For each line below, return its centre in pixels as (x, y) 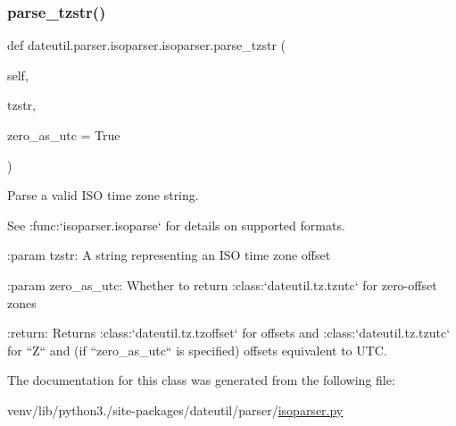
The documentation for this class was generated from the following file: (201, 380)
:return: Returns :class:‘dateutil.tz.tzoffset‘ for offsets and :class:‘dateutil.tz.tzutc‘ (229, 333)
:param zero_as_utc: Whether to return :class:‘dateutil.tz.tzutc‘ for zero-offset (222, 284)
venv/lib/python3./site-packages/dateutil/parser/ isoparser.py (175, 409)
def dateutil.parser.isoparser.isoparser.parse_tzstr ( (146, 45)
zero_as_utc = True (64, 135)
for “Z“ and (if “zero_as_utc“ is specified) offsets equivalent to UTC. (197, 350)
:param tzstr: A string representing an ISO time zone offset (169, 255)
